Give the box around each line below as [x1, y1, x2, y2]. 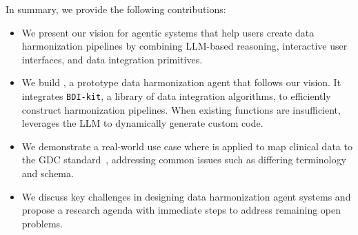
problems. [21, 216, 63, 230]
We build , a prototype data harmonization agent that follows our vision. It [21, 75, 341, 90]
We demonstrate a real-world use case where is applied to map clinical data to [21, 139, 352, 153]
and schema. [21, 166, 74, 180]
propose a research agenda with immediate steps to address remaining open [21, 203, 341, 217]
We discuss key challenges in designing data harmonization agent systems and [21, 189, 351, 203]
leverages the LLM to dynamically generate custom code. [21, 116, 263, 130]
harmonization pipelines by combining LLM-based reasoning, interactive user [21, 39, 348, 53]
